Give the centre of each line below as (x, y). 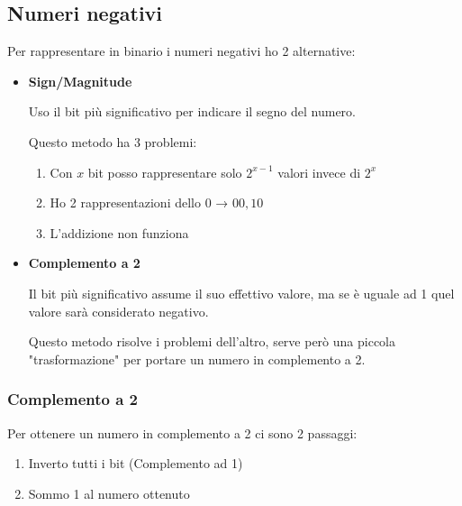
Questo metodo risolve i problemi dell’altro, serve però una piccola (212, 341)
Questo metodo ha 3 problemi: (113, 141)
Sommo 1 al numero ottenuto (109, 493)
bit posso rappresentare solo (165, 172)
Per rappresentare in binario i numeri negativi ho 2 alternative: (181, 51)
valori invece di (319, 172)
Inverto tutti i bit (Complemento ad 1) (136, 463)
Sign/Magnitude (80, 81)
